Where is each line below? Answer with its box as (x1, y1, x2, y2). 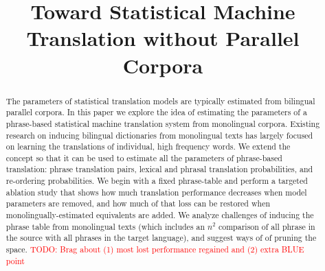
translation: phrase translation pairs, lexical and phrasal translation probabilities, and (5, 163, 313, 175)
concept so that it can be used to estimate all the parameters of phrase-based (5, 152, 282, 163)
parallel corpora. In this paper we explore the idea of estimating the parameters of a (5, 106, 307, 118)
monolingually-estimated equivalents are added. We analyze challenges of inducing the (5, 209, 314, 221)
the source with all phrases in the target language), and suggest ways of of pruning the (5, 232, 317, 244)
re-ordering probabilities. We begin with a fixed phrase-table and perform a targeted (5, 175, 308, 187)
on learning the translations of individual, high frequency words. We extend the (5, 141, 291, 152)
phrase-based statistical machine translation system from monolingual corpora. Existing (5, 117, 320, 129)
